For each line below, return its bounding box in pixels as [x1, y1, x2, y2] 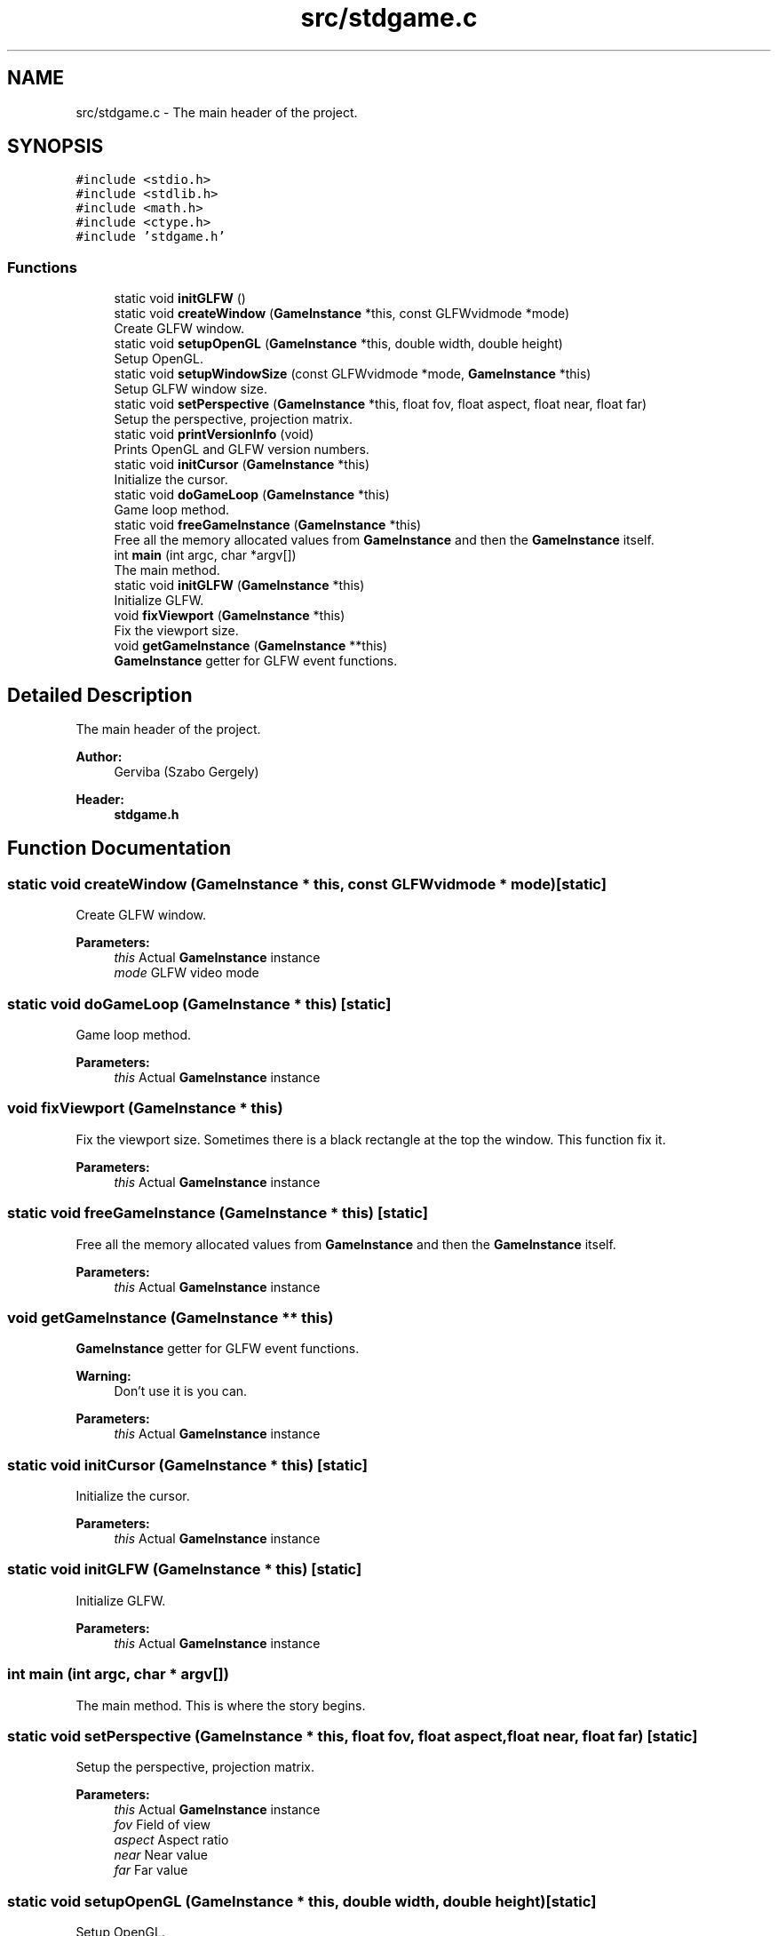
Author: [75, 749, 123, 765]
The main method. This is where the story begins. [75, 1697, 366, 1713]
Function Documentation [7, 837, 231, 860]
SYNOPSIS [7, 135, 104, 158]
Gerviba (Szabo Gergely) [114, 764, 259, 780]
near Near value [114, 1847, 208, 1863]
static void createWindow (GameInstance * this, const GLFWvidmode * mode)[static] [7, 874, 607, 893]
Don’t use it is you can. [114, 1383, 248, 1399]
